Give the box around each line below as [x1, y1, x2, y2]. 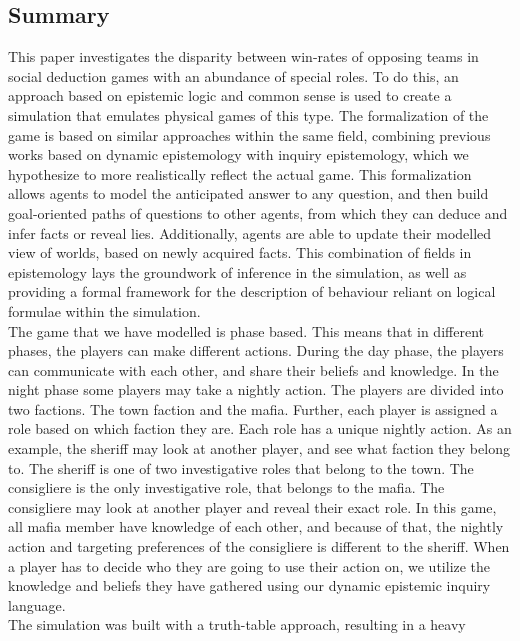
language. [8, 594, 66, 615]
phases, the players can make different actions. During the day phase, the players [8, 340, 504, 361]
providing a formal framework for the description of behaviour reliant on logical [8, 281, 496, 302]
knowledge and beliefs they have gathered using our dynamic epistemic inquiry [8, 575, 491, 596]
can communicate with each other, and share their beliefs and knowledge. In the [8, 359, 499, 380]
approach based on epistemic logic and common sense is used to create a [8, 85, 452, 106]
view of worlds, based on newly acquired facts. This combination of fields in [8, 242, 472, 263]
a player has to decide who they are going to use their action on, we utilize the [8, 555, 491, 576]
